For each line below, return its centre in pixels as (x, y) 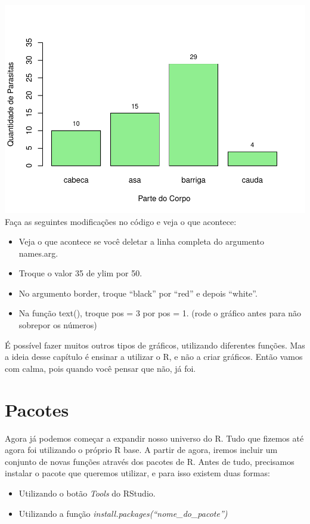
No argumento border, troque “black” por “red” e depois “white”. (138, 293)
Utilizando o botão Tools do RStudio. (87, 493)
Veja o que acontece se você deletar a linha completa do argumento (141, 241)
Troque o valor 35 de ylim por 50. (80, 273)
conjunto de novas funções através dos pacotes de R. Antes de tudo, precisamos (150, 461)
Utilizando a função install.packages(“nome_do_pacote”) (123, 513)
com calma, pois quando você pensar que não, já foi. (100, 368)
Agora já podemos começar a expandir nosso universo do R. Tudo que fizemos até (154, 438)
